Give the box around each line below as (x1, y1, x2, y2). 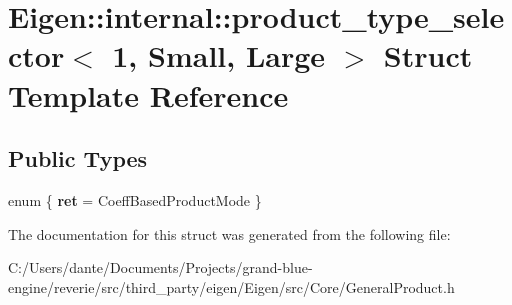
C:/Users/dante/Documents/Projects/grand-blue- (8, 257, 313, 278)
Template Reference (8, 74, 289, 115)
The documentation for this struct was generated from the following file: (8, 223, 451, 244)
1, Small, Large (112, 35, 326, 76)
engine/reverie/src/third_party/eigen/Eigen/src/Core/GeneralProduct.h (8, 276, 455, 297)
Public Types (8, 143, 148, 174)
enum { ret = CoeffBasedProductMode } (8, 189, 262, 210)
